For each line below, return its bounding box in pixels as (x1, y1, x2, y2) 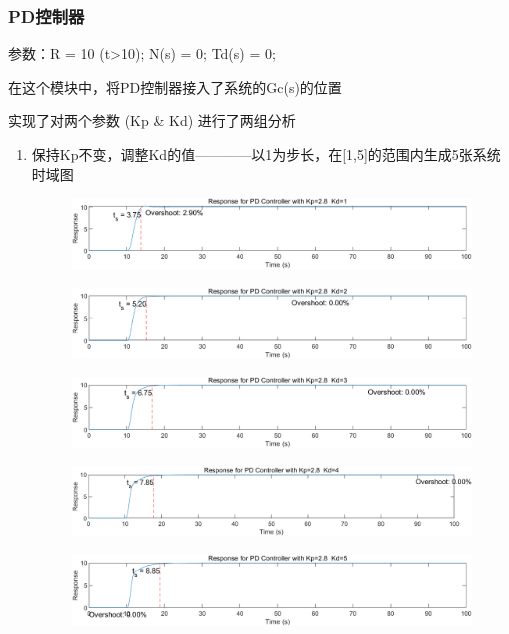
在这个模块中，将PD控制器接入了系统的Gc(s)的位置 (8, 76, 342, 97)
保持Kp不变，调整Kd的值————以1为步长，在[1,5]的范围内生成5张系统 (31, 144, 501, 164)
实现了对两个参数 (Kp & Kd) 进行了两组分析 (8, 110, 296, 131)
